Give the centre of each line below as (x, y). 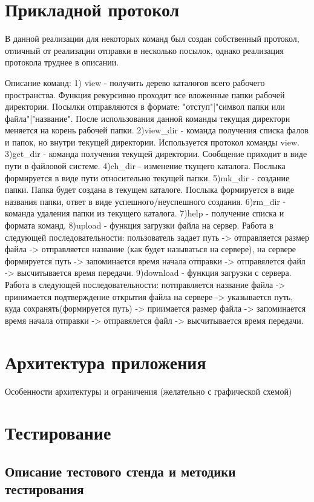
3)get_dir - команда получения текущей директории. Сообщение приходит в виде (156, 154)
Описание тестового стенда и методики (120, 471)
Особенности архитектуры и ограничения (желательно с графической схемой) (149, 391)
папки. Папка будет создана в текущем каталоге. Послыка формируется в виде (149, 189)
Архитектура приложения (106, 362)
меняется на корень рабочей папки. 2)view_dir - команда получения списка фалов (157, 130)
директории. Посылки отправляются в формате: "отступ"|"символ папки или (145, 106)
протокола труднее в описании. (62, 62)
